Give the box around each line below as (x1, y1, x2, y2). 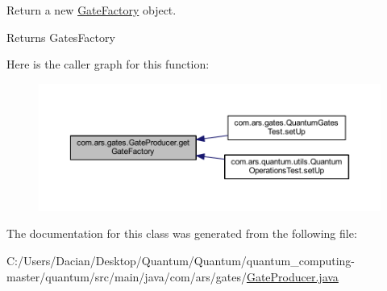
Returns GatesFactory (6, 28, 115, 45)
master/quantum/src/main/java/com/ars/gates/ (6, 268, 247, 285)
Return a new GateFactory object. (6, 2, 177, 18)
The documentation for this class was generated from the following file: (6, 225, 357, 242)
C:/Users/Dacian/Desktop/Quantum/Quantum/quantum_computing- (6, 252, 355, 269)
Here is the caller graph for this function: (6, 56, 210, 73)
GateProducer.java (246, 268, 339, 285)
